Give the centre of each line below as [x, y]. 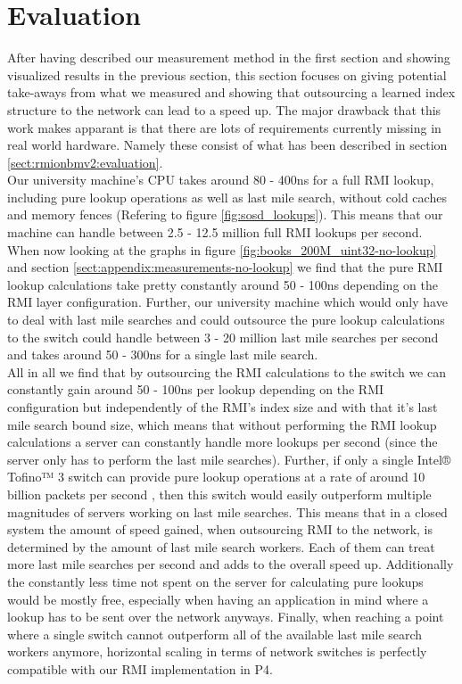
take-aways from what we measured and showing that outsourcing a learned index [231, 92]
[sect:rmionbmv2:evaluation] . [85, 162]
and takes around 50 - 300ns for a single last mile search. [163, 354]
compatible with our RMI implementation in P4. [140, 668]
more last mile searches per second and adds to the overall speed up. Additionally [231, 564]
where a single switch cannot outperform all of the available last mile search [215, 634]
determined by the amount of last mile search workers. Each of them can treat [221, 546]
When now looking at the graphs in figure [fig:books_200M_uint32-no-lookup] [222, 249]
